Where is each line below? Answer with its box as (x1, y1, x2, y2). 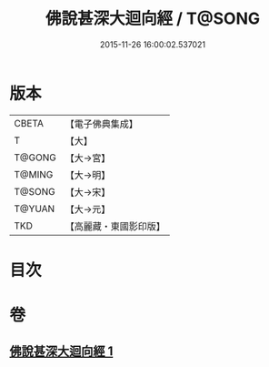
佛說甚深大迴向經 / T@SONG (45, 8, 261, 29)
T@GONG (14, 151, 56, 164)
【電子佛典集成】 (65, 117, 138, 130)
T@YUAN (14, 202, 55, 215)
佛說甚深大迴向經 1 (9, 343, 114, 360)
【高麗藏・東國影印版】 (65, 219, 165, 232)
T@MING (14, 168, 54, 180)
